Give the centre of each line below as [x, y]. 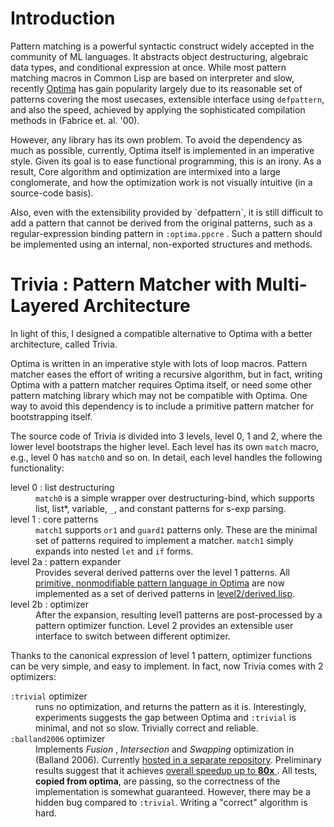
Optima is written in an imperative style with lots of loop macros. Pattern [159, 363]
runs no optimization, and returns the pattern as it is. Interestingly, [171, 706]
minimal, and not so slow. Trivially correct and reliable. [147, 728]
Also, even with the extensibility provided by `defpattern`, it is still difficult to [166, 212]
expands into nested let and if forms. [114, 551]
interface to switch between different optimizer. [133, 636]
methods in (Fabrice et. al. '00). [75, 120]
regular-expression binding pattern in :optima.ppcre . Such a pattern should [166, 233]
